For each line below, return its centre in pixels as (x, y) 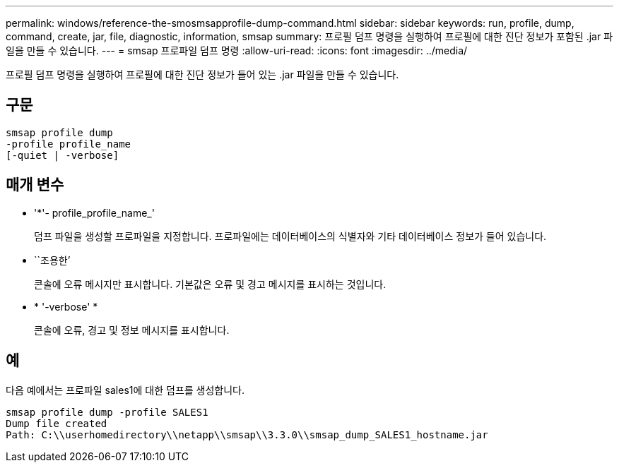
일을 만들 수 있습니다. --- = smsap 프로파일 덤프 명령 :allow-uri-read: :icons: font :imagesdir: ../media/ (237, 50)
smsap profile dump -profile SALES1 (107, 412)
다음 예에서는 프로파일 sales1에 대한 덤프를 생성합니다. (125, 390)
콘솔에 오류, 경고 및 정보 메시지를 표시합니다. (132, 330)
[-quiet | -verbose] (63, 155)
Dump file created (57, 423)
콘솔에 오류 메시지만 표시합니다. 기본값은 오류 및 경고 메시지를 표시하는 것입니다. (210, 284)
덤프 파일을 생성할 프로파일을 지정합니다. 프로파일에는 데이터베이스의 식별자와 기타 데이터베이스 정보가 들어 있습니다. (290, 236)
